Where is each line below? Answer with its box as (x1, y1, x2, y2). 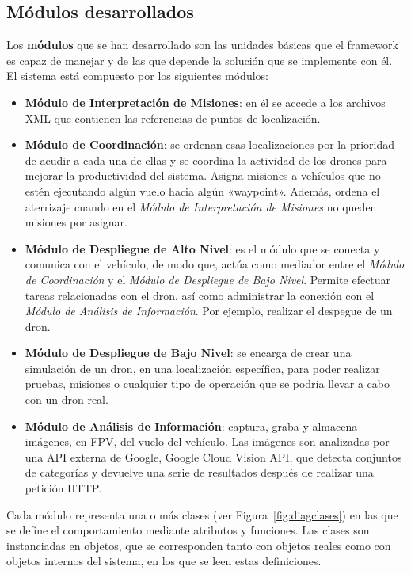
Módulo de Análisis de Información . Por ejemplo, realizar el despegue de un (25, 302, 393, 319)
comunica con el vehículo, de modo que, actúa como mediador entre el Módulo (25, 256, 405, 272)
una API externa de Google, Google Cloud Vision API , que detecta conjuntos (25, 448, 402, 465)
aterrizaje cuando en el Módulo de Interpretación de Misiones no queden (25, 198, 377, 215)
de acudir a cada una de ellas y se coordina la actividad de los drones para (25, 151, 387, 168)
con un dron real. (25, 391, 108, 408)
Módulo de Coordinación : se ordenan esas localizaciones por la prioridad (25, 136, 395, 153)
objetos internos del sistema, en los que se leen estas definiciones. (6, 553, 322, 569)
